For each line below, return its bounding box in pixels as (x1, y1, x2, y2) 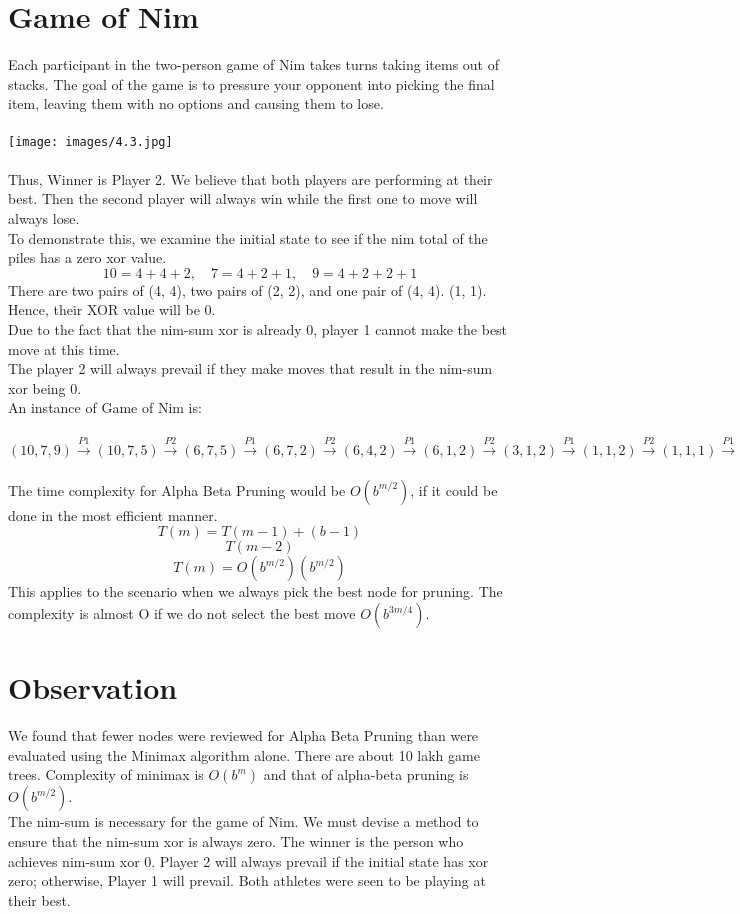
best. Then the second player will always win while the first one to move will (8, 188, 478, 209)
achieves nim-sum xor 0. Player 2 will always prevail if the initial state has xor (8, 850, 489, 871)
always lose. (8, 207, 80, 228)
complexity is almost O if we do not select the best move (8, 603, 356, 624)
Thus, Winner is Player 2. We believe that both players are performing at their (8, 168, 493, 189)
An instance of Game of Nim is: (8, 397, 202, 418)
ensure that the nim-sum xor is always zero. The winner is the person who (8, 830, 464, 851)
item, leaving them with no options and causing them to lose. (8, 93, 384, 114)
